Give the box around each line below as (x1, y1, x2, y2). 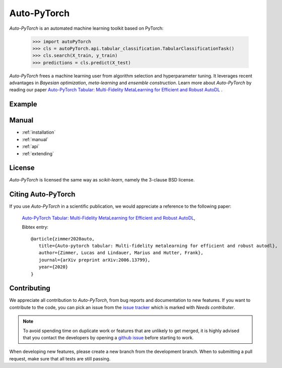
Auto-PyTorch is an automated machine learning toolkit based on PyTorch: (9, 25, 164, 31)
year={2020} (38, 264, 68, 270)
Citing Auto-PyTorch (9, 190, 76, 199)
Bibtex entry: (22, 224, 49, 230)
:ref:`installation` (22, 129, 56, 136)
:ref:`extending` (22, 150, 54, 156)
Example (9, 100, 37, 108)
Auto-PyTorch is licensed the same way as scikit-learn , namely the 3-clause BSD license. (9, 177, 195, 183)
